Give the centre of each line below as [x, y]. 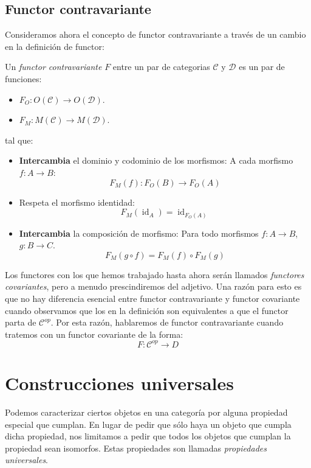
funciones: [23, 78]
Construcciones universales [119, 383]
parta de [21, 322]
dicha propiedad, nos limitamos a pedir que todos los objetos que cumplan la [148, 436]
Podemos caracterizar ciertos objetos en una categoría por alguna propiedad [146, 412]
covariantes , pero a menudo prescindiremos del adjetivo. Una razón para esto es [153, 286]
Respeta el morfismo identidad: [77, 202]
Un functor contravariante [53, 67]
